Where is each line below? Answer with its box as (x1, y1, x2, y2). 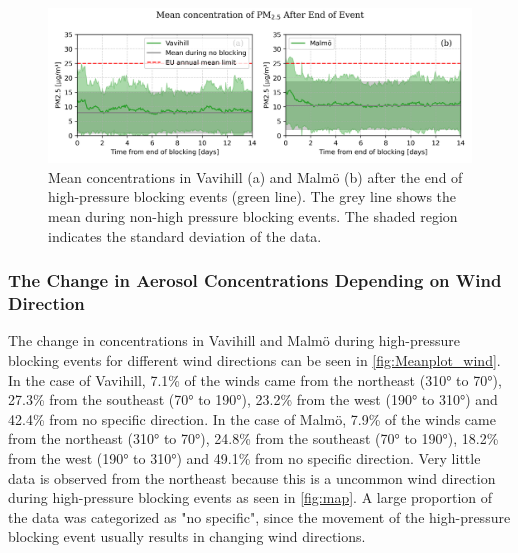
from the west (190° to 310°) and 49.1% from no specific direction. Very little (8, 447, 481, 468)
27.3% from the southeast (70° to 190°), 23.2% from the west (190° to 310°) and (8, 389, 498, 410)
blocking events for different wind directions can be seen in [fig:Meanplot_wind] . (8, 349, 501, 370)
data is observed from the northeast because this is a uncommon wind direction (8, 467, 496, 488)
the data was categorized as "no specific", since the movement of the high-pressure (8, 506, 511, 527)
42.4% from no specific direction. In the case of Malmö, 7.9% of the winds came (8, 408, 496, 429)
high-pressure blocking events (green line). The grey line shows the (48, 186, 457, 207)
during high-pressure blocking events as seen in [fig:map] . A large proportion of (8, 487, 493, 508)
